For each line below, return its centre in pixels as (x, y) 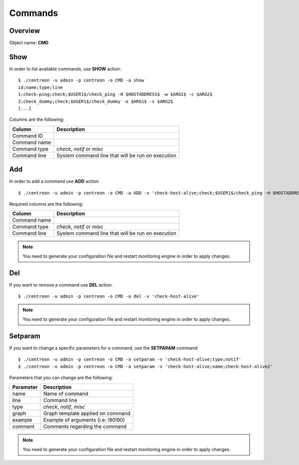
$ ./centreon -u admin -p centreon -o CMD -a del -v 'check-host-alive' (109, 296)
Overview (25, 31)
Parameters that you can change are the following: (61, 378)
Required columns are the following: (46, 204)
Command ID (28, 136)
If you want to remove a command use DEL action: (61, 285)
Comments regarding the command (85, 427)
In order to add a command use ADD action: (54, 181)
